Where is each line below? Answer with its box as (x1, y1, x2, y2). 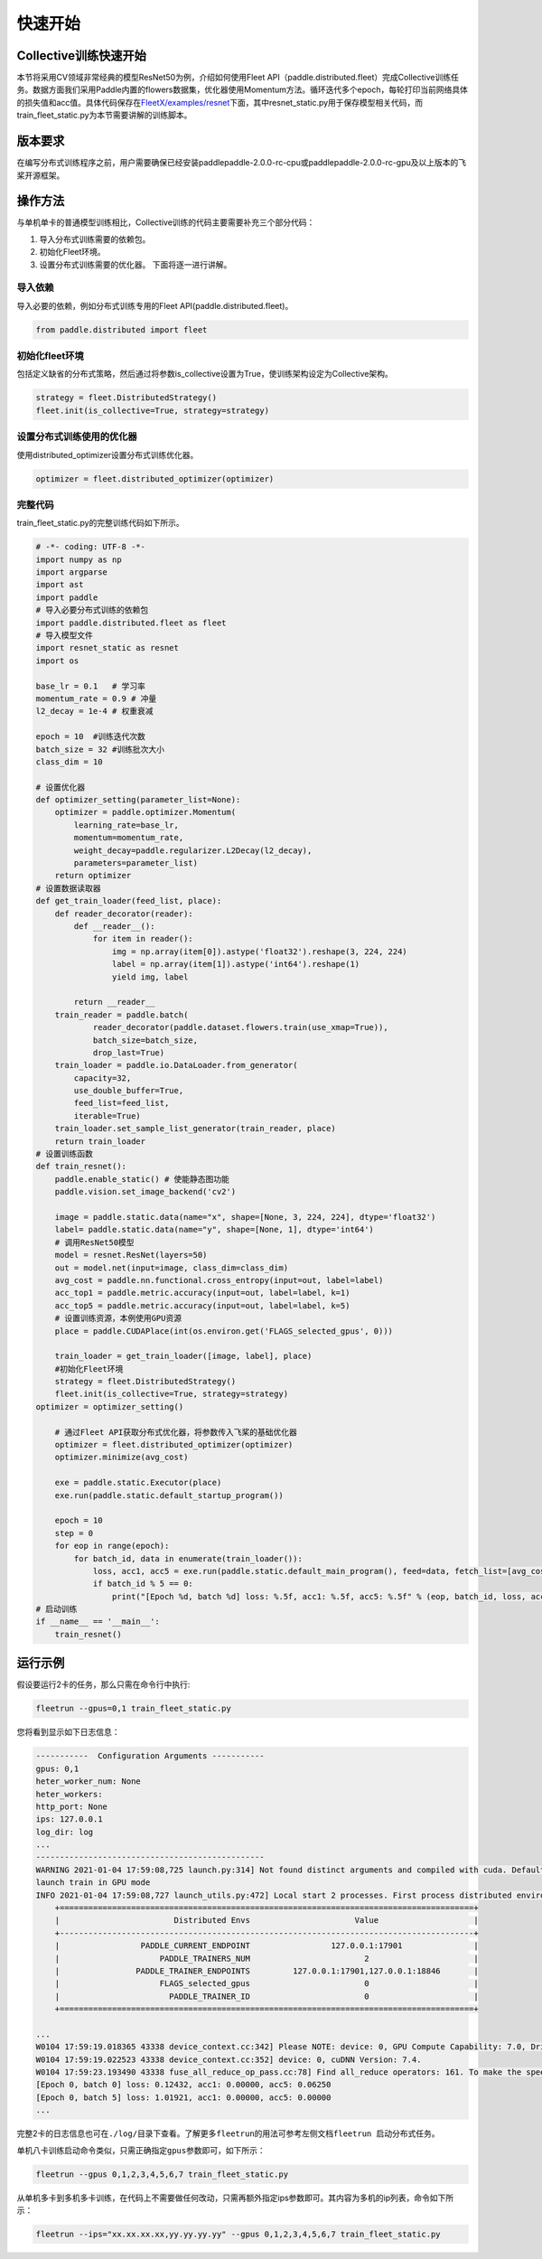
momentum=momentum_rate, (73, 832, 184, 843)
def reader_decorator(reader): (54, 908, 193, 919)
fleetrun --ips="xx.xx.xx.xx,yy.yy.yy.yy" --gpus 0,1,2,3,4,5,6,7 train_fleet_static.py (35, 2228, 442, 2239)
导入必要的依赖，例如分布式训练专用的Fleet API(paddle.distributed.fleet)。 (16, 300, 294, 311)
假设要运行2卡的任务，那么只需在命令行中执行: (16, 1679, 191, 1690)
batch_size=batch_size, (92, 1035, 199, 1045)
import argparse (35, 567, 108, 577)
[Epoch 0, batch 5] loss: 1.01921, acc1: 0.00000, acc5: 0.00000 (35, 2092, 332, 2103)
